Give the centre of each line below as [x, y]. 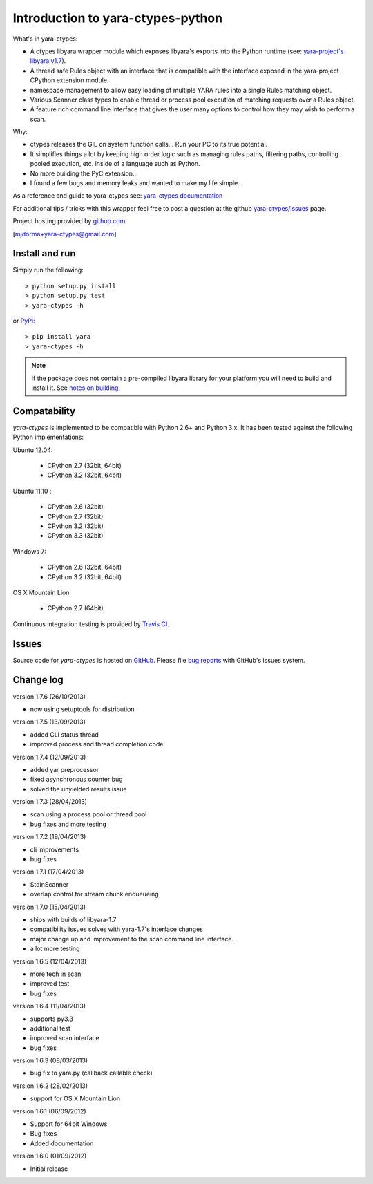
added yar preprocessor [65, 769]
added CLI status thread [65, 734]
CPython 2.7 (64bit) [75, 608]
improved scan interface [65, 1038]
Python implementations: [48, 437]
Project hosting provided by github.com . [70, 221]
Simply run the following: [48, 270]
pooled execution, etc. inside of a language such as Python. [115, 164]
